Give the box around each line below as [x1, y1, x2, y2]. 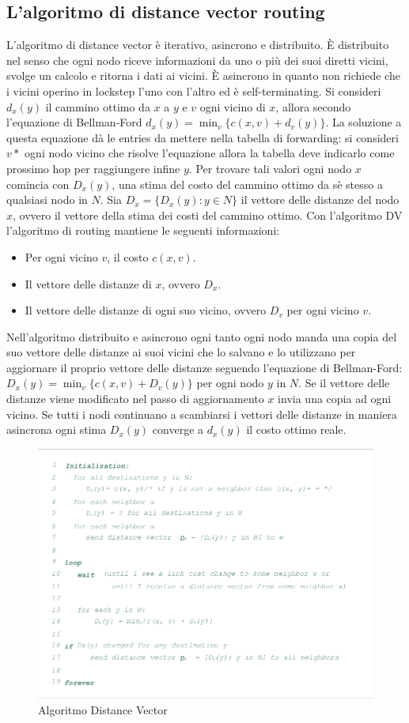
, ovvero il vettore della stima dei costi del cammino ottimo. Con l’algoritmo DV [13, 206, 403, 223]
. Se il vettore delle [298, 375, 390, 391]
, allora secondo [275, 98, 351, 115]
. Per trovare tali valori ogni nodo [188, 160, 352, 176]
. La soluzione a [325, 114, 402, 130]
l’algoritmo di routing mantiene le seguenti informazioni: [6, 222, 280, 239]
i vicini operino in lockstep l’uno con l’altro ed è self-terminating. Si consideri [6, 82, 381, 99]
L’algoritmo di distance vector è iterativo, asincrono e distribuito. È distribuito [6, 36, 389, 53]
